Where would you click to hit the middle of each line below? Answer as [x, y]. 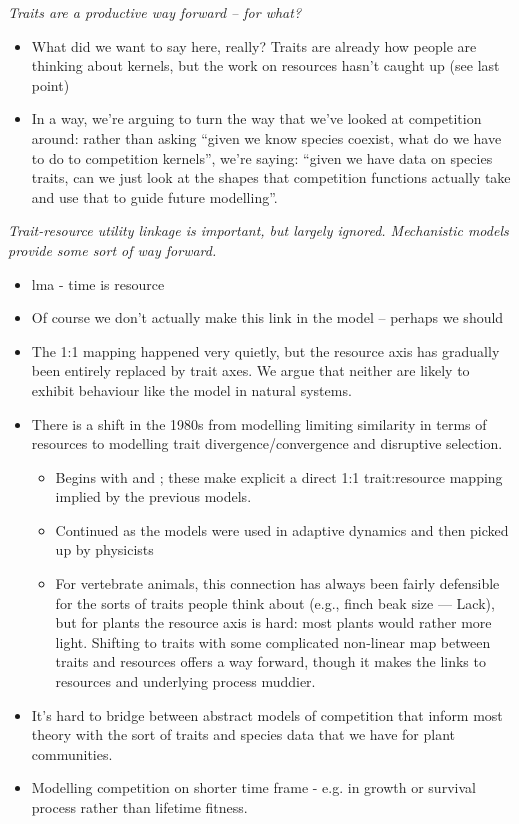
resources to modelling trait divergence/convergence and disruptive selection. [267, 443]
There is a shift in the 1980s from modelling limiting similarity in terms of [259, 423]
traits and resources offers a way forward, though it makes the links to [270, 661]
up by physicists [104, 549]
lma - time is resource [98, 283]
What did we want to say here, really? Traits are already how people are [254, 45]
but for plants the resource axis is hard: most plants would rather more [273, 622]
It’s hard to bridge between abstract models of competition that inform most [267, 714]
